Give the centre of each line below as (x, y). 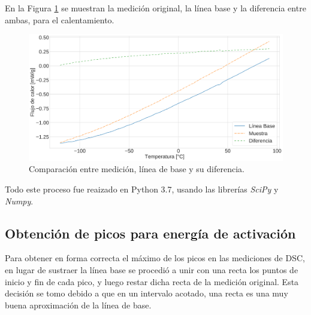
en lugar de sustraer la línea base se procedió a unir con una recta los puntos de (152, 269)
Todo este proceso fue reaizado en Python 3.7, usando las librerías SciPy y (142, 189)
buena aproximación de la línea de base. (78, 305)
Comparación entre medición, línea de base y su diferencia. (137, 169)
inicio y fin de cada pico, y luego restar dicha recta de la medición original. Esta (152, 281)
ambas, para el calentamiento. (60, 19)
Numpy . (19, 201)
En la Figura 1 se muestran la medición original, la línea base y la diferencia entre (155, 8)
